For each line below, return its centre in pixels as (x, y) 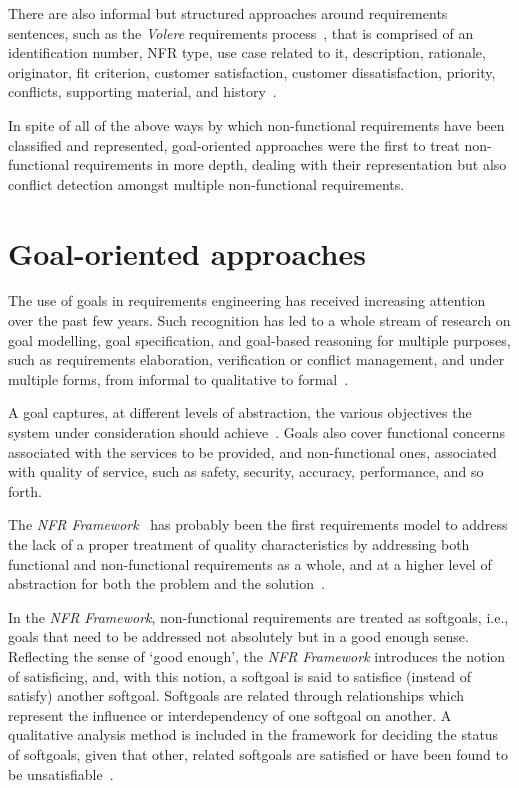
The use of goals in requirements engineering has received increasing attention (247, 300)
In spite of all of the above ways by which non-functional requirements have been (256, 124)
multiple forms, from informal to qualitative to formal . (178, 378)
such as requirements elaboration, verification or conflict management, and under (256, 359)
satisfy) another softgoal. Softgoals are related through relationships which (236, 695)
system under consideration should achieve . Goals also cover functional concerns (257, 432)
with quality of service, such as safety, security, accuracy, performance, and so (246, 471)
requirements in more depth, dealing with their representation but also (290, 164)
